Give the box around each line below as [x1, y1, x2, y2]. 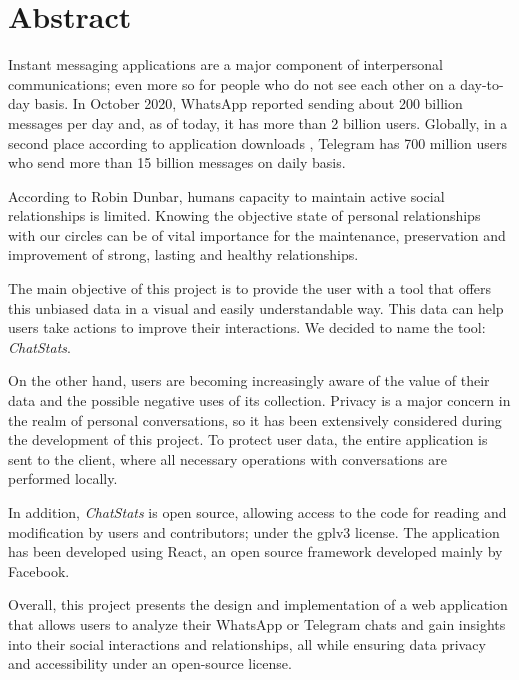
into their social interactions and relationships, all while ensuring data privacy [8, 633, 486, 654]
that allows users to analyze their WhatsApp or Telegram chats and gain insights [8, 613, 506, 634]
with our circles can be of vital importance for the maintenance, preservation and [8, 224, 506, 245]
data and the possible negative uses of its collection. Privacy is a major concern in [8, 390, 511, 411]
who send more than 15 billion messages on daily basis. [8, 152, 346, 173]
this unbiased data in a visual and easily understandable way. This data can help [8, 297, 504, 318]
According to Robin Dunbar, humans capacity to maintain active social [8, 185, 445, 206]
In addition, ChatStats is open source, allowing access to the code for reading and [8, 502, 507, 522]
